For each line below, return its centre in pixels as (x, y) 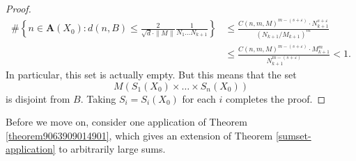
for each (199, 98)
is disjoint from (38, 98)
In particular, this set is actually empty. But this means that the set (151, 74)
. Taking (98, 98)
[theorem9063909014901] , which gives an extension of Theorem (139, 135)
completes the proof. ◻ (276, 98)
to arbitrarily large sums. (112, 149)
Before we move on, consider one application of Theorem (126, 122)
